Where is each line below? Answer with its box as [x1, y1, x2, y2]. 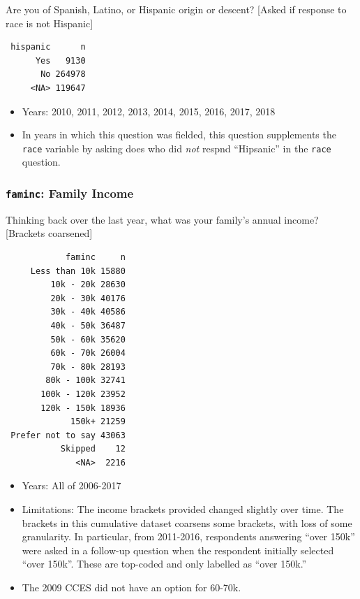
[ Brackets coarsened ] [6, 226, 93, 240]
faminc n [65, 252, 126, 262]
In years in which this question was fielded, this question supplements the [22, 127, 336, 142]
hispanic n [10, 42, 86, 52]
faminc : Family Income [6, 184, 134, 201]
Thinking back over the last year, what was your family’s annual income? [6, 212, 319, 226]
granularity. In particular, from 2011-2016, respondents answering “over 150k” [22, 529, 355, 544]
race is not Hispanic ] [6, 15, 93, 30]
